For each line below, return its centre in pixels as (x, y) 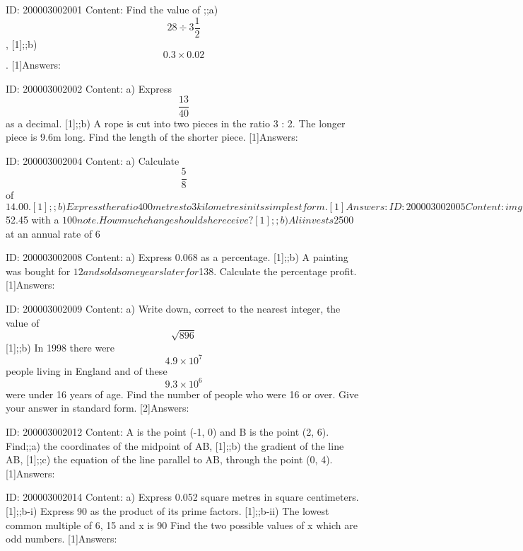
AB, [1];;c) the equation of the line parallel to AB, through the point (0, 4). (169, 459)
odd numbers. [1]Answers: (61, 539)
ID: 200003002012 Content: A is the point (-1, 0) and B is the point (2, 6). (168, 432)
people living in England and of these (87, 370)
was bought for (38, 271)
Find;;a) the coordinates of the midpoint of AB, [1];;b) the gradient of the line (175, 445)
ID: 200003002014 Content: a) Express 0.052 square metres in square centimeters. (182, 497)
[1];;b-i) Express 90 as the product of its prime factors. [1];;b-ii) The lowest (168, 510)
